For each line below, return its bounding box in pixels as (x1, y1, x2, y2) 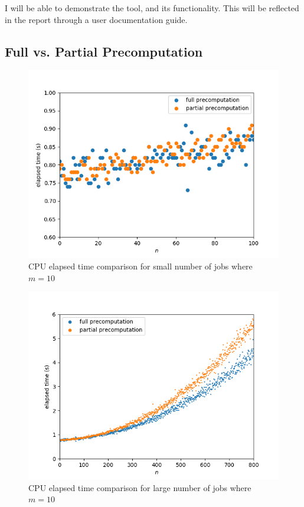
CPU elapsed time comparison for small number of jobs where (28, 259, 253, 272)
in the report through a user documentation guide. (5, 13, 188, 25)
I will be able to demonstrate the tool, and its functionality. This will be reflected (5, 2, 299, 14)
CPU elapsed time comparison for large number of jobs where (28, 481, 251, 493)
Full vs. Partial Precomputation (5, 42, 203, 60)
